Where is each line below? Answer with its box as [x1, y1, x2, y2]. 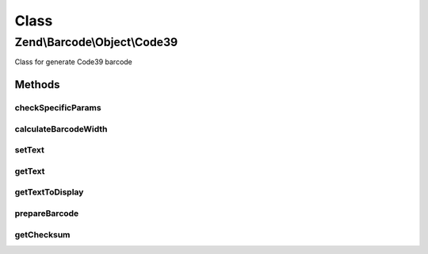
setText [14, 144, 45, 156]
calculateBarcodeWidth [14, 123, 108, 134]
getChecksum [14, 229, 71, 240]
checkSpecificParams [14, 102, 102, 114]
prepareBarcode [14, 207, 79, 218]
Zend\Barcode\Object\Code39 [14, 35, 178, 49]
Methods [14, 78, 60, 91]
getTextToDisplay [14, 187, 84, 198]
